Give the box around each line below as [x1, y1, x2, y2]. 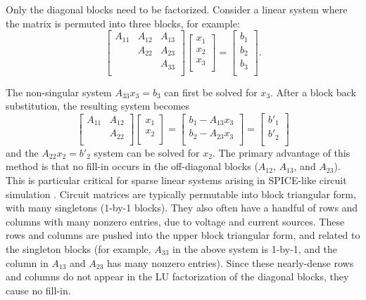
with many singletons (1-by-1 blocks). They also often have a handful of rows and [6, 200, 358, 215]
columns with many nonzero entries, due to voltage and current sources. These [6, 214, 345, 228]
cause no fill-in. [6, 282, 71, 297]
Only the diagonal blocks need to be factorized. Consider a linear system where [6, 2, 348, 16]
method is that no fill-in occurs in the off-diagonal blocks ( [6, 159, 258, 174]
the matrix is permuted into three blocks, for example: [6, 15, 240, 30]
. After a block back [270, 84, 356, 99]
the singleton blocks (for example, [6, 242, 151, 256]
